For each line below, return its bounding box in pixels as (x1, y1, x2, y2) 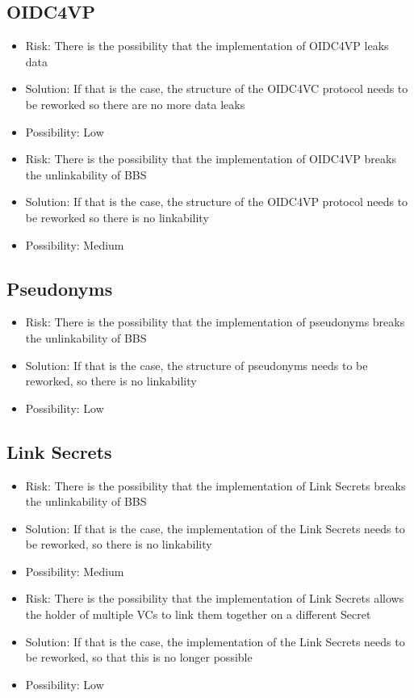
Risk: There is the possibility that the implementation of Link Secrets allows (25, 590, 404, 607)
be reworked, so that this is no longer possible (25, 649, 253, 666)
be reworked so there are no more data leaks (25, 95, 245, 112)
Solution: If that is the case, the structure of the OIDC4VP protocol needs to (25, 193, 408, 210)
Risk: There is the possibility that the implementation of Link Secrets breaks (25, 477, 406, 494)
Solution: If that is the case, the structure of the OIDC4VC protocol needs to (25, 80, 408, 97)
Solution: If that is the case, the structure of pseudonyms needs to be (25, 356, 368, 373)
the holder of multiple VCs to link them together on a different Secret (25, 606, 371, 623)
